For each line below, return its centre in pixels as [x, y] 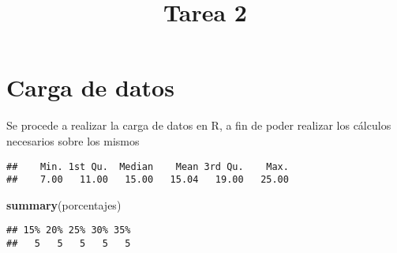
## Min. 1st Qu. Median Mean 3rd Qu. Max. [148, 166]
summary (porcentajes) [64, 204]
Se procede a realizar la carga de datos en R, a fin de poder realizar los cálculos [199, 125]
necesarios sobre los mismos [73, 140]
